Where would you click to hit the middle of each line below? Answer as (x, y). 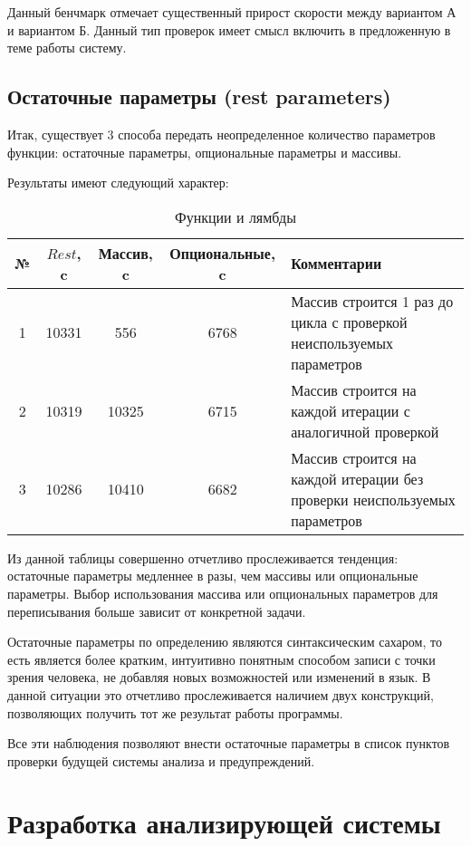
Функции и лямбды (235, 216)
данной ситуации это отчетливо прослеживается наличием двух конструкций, (221, 694)
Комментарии (336, 264)
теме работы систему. (67, 48)
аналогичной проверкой (365, 431)
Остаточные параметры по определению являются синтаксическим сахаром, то (225, 642)
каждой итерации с (351, 410)
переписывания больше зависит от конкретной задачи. (157, 611)
